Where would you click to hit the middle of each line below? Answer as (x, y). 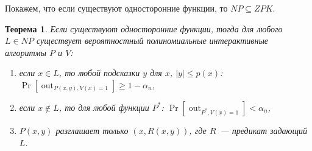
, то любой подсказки (99, 73)
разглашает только (92, 130)
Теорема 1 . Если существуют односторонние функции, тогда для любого (144, 28)
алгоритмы (26, 52)
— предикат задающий (264, 130)
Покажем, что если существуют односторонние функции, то (116, 8)
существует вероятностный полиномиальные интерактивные (152, 40)
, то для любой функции (104, 107)
